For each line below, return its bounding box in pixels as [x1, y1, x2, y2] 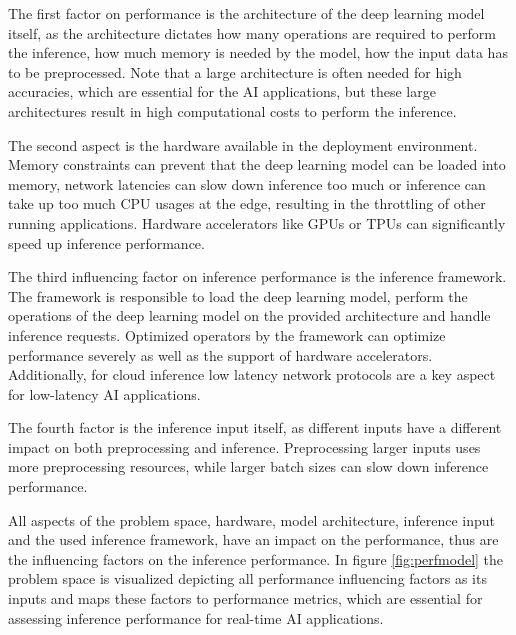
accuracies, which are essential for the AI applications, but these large [8, 81, 436, 102]
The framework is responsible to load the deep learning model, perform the [8, 285, 468, 306]
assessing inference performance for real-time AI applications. [8, 607, 384, 628]
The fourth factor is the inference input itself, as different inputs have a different [8, 417, 502, 438]
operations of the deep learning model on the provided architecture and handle [8, 305, 491, 326]
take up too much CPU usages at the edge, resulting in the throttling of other [8, 193, 486, 214]
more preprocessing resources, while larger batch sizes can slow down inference [8, 456, 489, 477]
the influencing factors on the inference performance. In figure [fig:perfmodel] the [8, 548, 504, 569]
